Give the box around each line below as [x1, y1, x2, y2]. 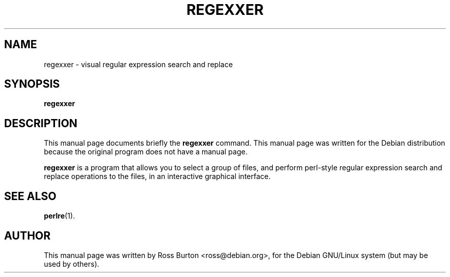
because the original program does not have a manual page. [44, 147, 248, 156]
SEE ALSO [4, 189, 57, 203]
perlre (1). [44, 211, 75, 221]
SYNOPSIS [4, 77, 60, 91]
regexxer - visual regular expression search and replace [44, 60, 233, 69]
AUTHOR [4, 229, 51, 242]
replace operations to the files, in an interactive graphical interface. [44, 172, 271, 181]
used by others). [44, 259, 100, 268]
